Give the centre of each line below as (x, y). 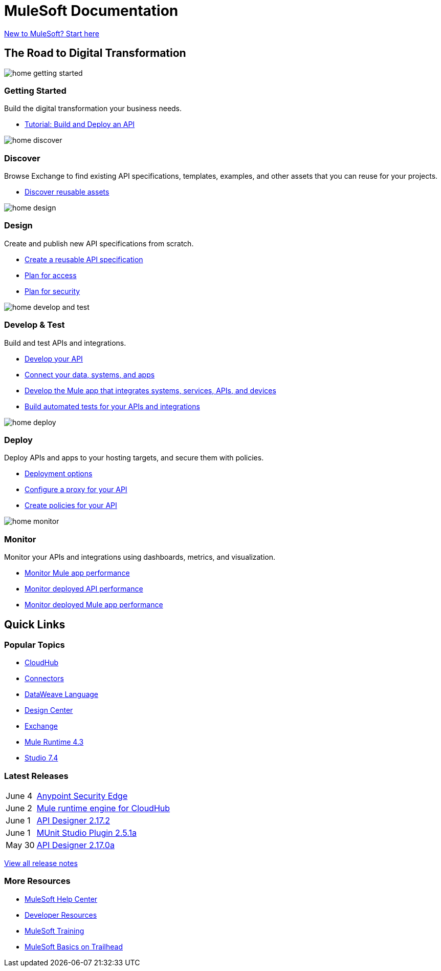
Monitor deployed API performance (84, 589)
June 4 (19, 796)
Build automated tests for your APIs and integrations (112, 406)
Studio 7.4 (41, 758)
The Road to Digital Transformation (95, 53)
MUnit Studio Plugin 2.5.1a (86, 833)
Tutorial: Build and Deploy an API (80, 124)
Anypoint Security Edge (82, 796)
